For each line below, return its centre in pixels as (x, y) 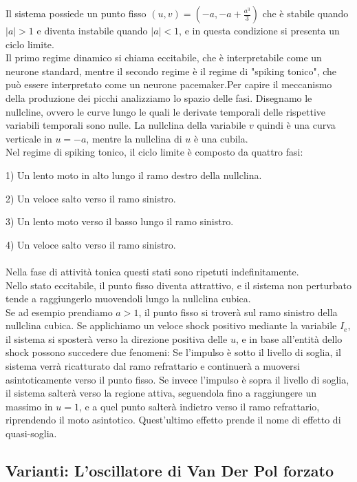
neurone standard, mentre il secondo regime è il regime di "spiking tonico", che (171, 71)
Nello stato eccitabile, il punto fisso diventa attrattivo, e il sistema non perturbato (178, 285)
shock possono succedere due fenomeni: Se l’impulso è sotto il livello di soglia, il (173, 352)
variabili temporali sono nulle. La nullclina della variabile (126, 125)
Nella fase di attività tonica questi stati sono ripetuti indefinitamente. (152, 271)
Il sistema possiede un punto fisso (76, 13)
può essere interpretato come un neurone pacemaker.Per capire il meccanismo (169, 84)
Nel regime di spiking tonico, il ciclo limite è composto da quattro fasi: (154, 152)
